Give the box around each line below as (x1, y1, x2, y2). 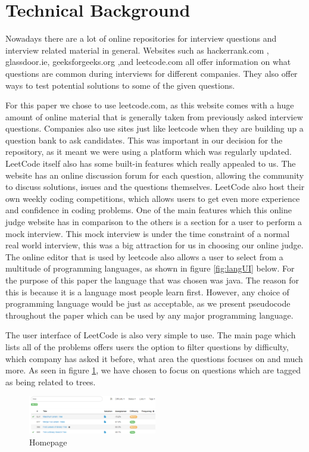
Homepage (29, 436, 67, 448)
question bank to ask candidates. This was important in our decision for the (5, 133, 283, 146)
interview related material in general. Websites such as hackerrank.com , (5, 43, 269, 56)
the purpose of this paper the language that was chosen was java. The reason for (5, 274, 299, 286)
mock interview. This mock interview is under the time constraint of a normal (5, 227, 290, 239)
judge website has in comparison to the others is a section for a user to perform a (5, 216, 302, 228)
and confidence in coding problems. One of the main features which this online (5, 204, 292, 216)
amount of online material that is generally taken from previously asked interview (5, 110, 303, 123)
